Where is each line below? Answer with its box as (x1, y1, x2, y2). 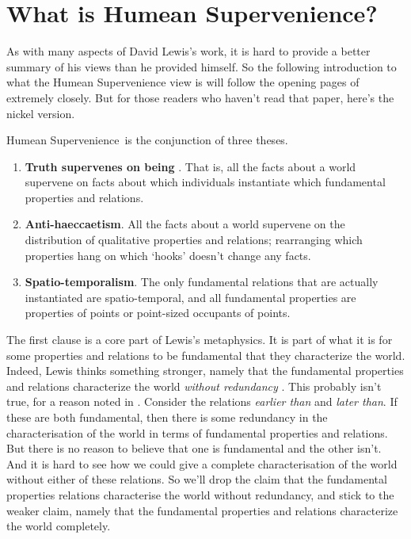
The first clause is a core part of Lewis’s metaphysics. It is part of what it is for (6, 331, 393, 348)
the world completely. (6, 518, 111, 534)
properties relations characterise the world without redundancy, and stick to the (6, 486, 394, 503)
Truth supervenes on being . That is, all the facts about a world (25, 158, 356, 174)
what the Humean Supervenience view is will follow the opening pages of (6, 74, 360, 90)
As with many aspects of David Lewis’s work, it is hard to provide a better (6, 43, 371, 59)
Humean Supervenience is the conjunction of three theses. (6, 132, 288, 148)
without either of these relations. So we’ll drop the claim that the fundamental (6, 471, 387, 487)
